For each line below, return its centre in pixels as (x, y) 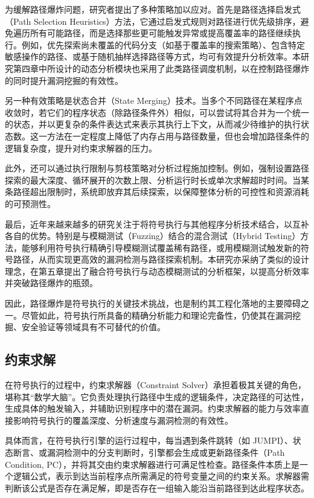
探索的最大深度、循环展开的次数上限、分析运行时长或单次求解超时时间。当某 (157, 180)
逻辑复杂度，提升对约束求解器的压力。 (81, 148)
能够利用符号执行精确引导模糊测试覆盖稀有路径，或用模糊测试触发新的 (161, 247)
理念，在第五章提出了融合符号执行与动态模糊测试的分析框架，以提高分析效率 (157, 271)
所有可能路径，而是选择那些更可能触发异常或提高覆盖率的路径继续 (161, 33)
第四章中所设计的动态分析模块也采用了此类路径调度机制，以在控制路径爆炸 (161, 68)
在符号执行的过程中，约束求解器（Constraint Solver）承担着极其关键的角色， (156, 385)
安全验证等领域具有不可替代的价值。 (93, 327)
